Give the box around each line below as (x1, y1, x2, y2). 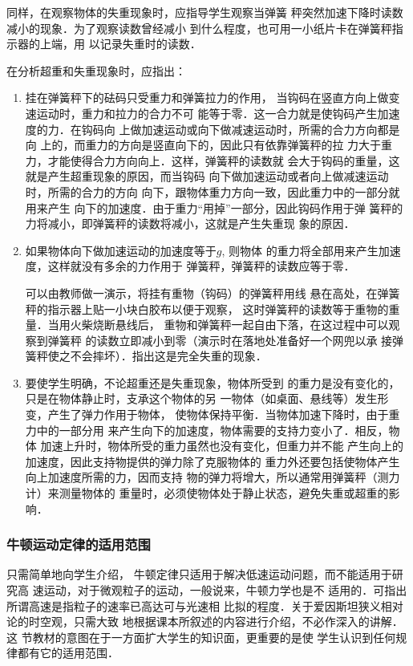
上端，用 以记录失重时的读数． (39, 35, 201, 52)
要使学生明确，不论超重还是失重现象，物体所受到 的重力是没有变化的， (25, 374, 400, 391)
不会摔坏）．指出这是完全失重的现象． (70, 347, 267, 364)
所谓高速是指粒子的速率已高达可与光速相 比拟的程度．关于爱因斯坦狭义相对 (6, 597, 403, 614)
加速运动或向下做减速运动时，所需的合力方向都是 (141, 120, 400, 137)
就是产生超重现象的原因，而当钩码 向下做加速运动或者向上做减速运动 (25, 168, 389, 185)
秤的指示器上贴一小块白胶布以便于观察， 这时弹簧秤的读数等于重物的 (25, 300, 389, 317)
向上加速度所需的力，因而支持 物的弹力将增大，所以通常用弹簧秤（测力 (25, 469, 400, 485)
